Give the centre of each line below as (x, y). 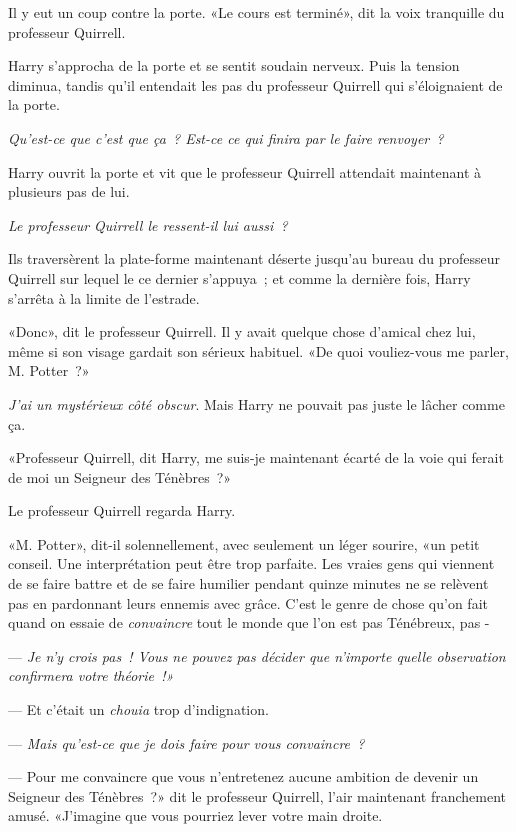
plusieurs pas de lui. (69, 191)
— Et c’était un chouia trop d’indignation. (138, 709)
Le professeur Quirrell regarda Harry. (122, 510)
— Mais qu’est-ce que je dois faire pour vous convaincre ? (186, 742)
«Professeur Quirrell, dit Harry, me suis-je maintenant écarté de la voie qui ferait (256, 457)
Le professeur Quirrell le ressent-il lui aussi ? (148, 224)
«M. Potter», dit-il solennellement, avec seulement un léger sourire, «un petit (244, 543)
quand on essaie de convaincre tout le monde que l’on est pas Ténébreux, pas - (249, 622)
